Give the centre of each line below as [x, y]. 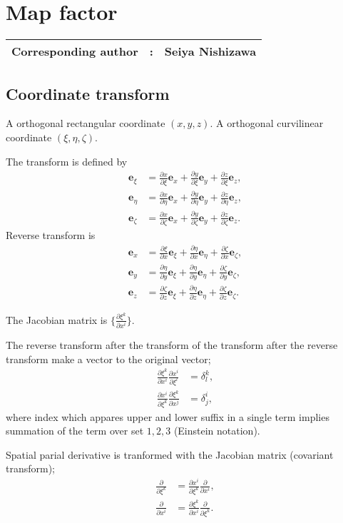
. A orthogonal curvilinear [267, 123]
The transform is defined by [67, 161]
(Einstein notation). [217, 431]
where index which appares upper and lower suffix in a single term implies [168, 416]
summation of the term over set [75, 431]
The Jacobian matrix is [57, 319]
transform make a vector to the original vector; [108, 359]
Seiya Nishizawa [210, 51]
